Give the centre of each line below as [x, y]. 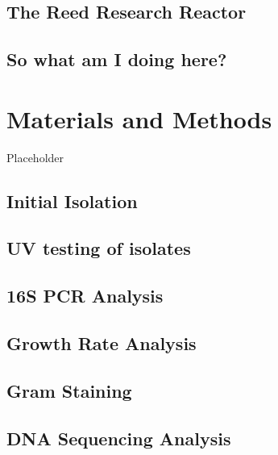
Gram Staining [69, 390]
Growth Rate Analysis [102, 343]
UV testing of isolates [99, 248]
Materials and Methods [139, 118]
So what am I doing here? [117, 59]
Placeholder [35, 157]
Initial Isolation [72, 200]
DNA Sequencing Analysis [119, 438]
